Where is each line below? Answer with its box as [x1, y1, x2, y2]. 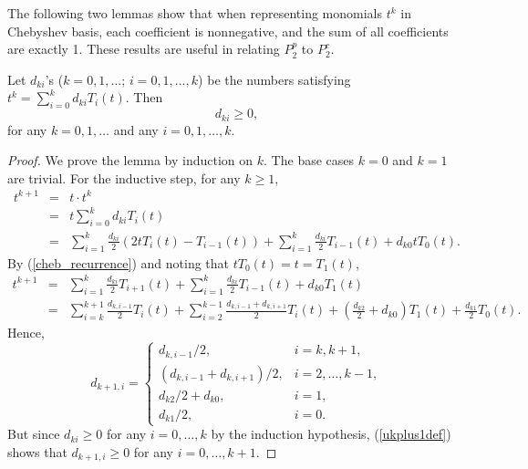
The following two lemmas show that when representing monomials [7, 4, 383, 22]
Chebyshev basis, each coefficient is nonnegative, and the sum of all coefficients [7, 21, 449, 40]
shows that [7, 442, 67, 461]
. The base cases [264, 151, 355, 170]
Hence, [7, 322, 45, 341]
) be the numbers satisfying [198, 69, 351, 89]
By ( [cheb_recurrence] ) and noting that [7, 253, 230, 272]
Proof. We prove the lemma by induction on [7, 151, 254, 170]
